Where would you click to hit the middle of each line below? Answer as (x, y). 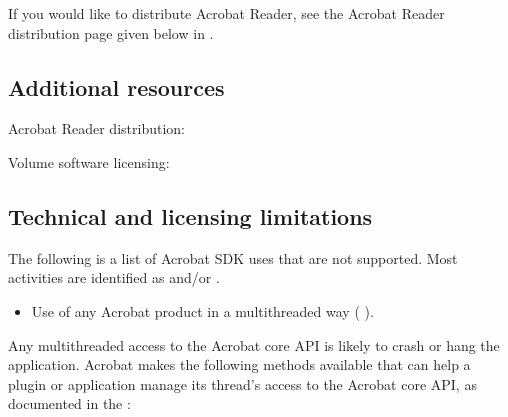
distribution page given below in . (111, 32)
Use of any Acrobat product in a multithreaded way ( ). (202, 310)
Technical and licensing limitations (190, 215)
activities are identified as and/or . (114, 277)
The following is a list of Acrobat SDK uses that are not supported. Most (233, 257)
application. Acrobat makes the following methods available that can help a (239, 364)
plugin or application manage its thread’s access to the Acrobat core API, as (242, 383)
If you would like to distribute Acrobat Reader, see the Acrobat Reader (226, 13)
